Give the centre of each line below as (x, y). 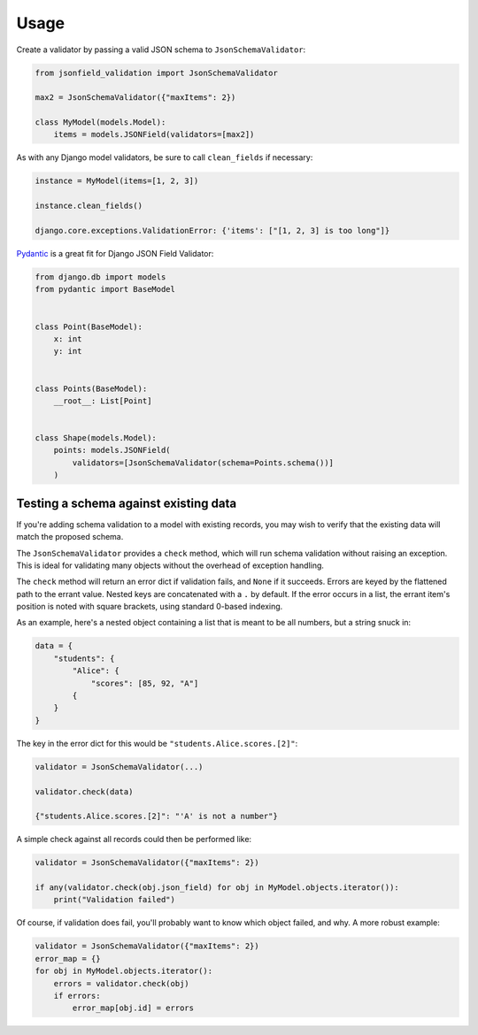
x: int (68, 339)
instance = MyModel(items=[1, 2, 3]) (117, 181)
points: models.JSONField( (112, 450)
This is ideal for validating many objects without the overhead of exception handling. (170, 565)
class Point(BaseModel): (89, 326)
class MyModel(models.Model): (100, 123)
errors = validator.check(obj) (121, 983)
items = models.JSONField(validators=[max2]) (154, 134)
